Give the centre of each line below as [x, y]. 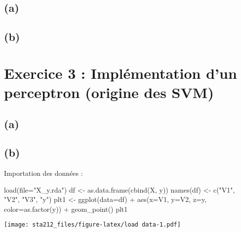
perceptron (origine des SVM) [109, 92]
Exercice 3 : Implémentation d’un [120, 73]
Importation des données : [43, 173]
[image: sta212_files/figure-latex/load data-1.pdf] [92, 225]
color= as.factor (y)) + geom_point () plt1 [66, 209]
